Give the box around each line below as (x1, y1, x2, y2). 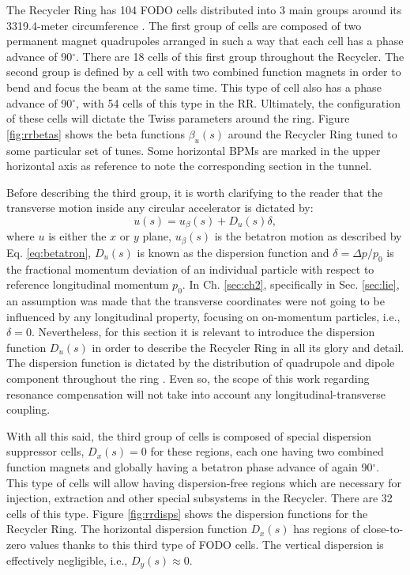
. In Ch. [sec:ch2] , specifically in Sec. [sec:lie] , (182, 276, 400, 293)
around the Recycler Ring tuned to (228, 125, 397, 142)
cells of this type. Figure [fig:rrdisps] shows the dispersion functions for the (6, 505, 368, 521)
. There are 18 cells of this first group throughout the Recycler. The (76, 47, 404, 64)
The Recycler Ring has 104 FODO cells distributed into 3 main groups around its (6, 2, 402, 17)
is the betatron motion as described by (214, 228, 402, 244)
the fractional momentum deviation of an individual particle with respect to (6, 260, 374, 277)
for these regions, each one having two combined (150, 443, 384, 460)
